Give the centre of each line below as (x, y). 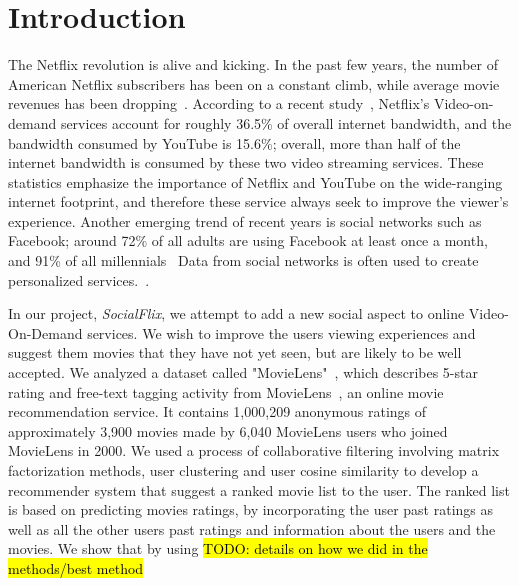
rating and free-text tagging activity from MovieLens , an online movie (226, 391)
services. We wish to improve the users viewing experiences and (281, 332)
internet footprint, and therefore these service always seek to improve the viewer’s (258, 201)
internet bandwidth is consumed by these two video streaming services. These (246, 162)
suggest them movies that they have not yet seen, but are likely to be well (235, 352)
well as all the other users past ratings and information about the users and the (252, 528)
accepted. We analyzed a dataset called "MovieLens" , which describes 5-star (243, 372)
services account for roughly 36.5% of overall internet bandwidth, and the (286, 122)
